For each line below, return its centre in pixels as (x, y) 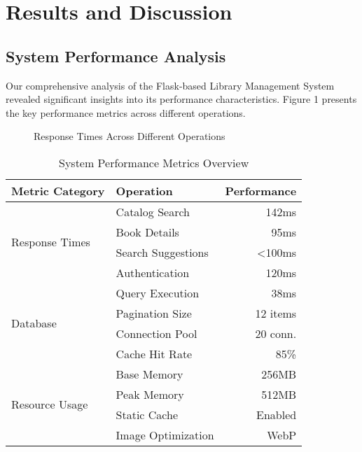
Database (34, 323)
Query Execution (158, 292)
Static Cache (147, 414)
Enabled (277, 414)
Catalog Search (153, 211)
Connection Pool (156, 333)
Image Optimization (165, 435)
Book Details (147, 232)
